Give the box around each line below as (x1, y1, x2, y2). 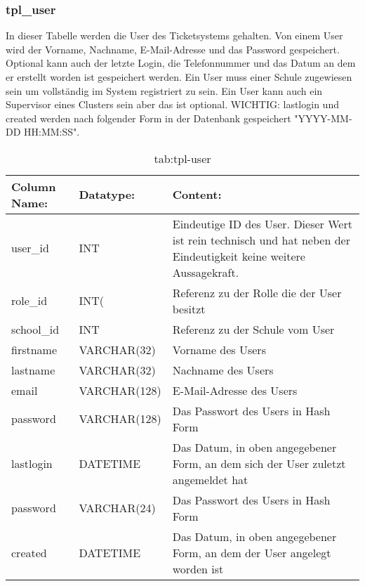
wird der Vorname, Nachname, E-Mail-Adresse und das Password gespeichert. (6, 41, 340, 56)
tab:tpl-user (154, 150, 211, 167)
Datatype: (79, 186, 135, 203)
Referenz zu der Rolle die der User (172, 284, 342, 301)
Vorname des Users (172, 341, 266, 358)
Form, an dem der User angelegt (172, 544, 331, 561)
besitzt (172, 300, 206, 317)
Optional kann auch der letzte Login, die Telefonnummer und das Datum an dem (6, 56, 356, 70)
